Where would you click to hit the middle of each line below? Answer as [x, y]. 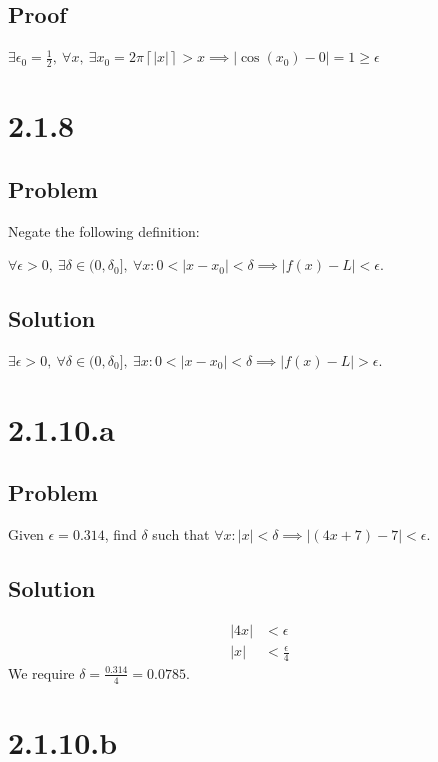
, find [120, 534]
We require [41, 672]
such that [181, 534]
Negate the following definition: [104, 230]
